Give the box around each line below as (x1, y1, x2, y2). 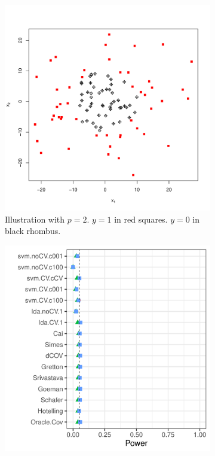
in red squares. (114, 212, 168, 225)
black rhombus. (5, 224, 61, 237)
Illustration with (5, 212, 65, 225)
